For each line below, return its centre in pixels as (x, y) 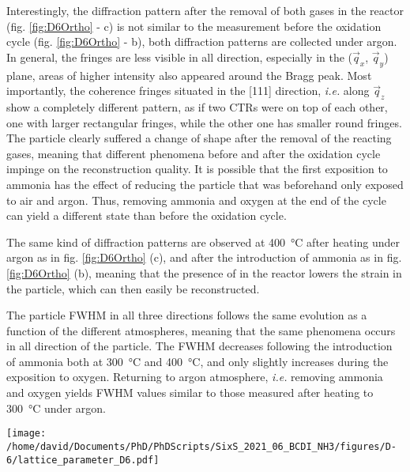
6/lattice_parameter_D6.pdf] (83, 460)
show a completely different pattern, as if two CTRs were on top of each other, (197, 106)
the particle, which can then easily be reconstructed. (133, 288)
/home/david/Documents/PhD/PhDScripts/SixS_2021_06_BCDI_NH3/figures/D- (201, 446)
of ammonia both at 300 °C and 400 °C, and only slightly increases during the (197, 361)
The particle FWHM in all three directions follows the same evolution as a (187, 315)
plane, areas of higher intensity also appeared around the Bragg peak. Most (189, 75)
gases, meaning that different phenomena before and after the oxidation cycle (194, 153)
